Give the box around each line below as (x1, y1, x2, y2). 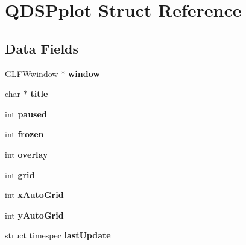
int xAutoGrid (5, 188, 64, 201)
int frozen (5, 128, 44, 140)
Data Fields (5, 39, 79, 57)
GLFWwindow (5, 67, 58, 79)
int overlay (5, 147, 48, 160)
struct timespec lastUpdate (5, 229, 111, 241)
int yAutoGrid (5, 208, 64, 221)
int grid (5, 168, 35, 181)
